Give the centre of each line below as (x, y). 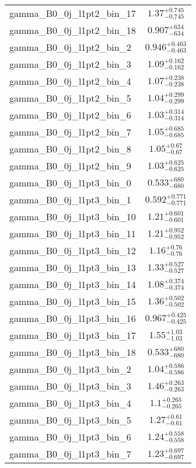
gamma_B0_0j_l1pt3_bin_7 (70, 454)
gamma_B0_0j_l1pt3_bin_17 (73, 335)
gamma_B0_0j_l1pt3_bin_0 (70, 183)
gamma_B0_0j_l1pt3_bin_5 (70, 420)
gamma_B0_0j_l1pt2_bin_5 (70, 98)
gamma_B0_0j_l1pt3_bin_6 (70, 437)
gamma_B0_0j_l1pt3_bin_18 (73, 352)
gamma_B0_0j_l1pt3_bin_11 (73, 233)
